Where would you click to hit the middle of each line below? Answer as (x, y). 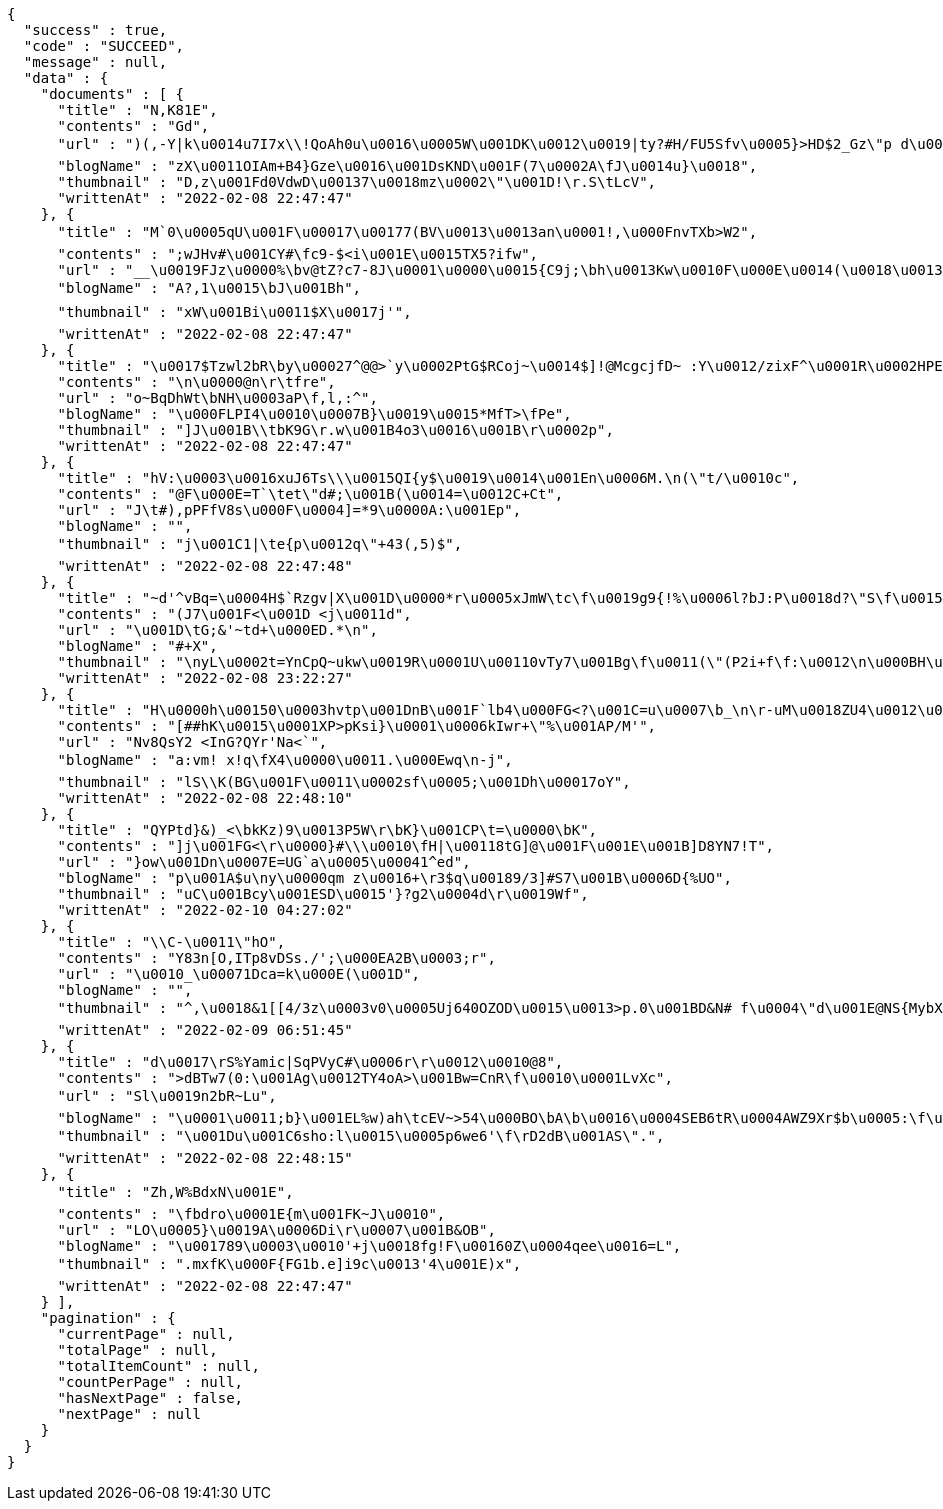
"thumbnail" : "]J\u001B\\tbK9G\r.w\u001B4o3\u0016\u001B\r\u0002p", (335, 430)
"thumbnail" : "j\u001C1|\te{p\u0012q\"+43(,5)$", (260, 544)
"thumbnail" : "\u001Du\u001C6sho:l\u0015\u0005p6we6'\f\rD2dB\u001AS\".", (361, 1136)
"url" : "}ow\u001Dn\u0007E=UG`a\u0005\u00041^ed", (264, 862)
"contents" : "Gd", (133, 126)
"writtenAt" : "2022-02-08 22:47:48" (205, 566)
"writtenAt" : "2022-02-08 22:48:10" (205, 798)
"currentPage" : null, (146, 1334)
